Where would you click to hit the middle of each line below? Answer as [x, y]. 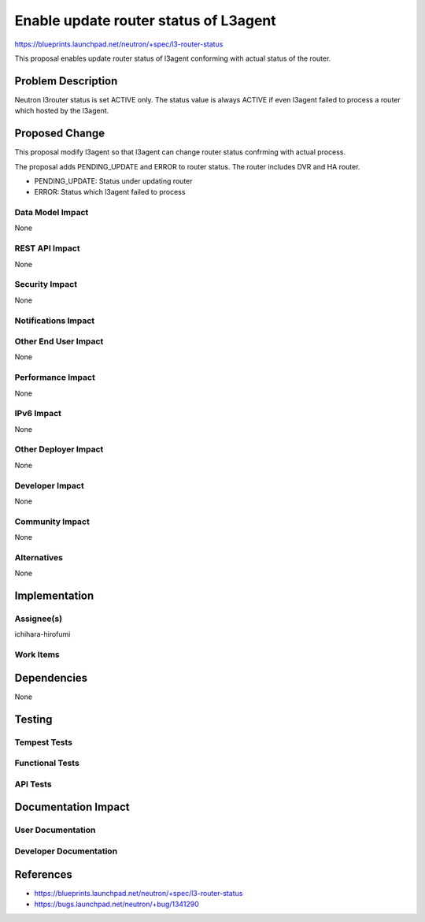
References [43, 874]
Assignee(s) [39, 619]
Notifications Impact [55, 321]
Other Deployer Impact [59, 449]
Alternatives [39, 557]
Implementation [54, 596]
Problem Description [66, 81]
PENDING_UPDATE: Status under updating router [113, 180]
